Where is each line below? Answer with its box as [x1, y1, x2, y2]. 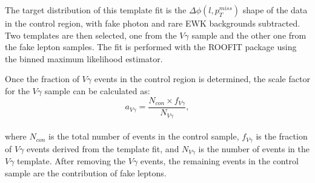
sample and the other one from [191, 28, 307, 41]
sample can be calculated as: [44, 84, 150, 97]
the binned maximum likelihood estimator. [5, 52, 163, 65]
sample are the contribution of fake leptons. [5, 166, 167, 179]
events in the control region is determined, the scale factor [94, 72, 310, 85]
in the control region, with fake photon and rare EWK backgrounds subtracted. [5, 17, 300, 29]
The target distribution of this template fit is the [5, 4, 187, 16]
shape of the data [242, 4, 308, 16]
